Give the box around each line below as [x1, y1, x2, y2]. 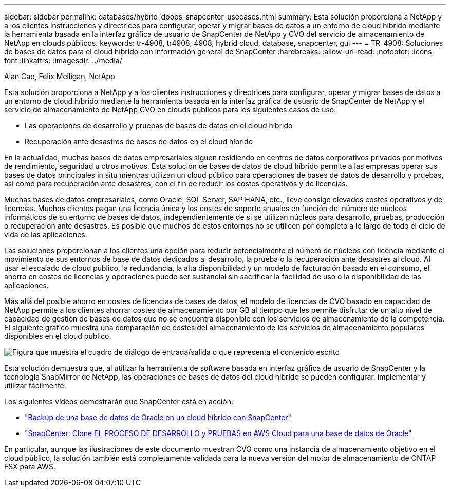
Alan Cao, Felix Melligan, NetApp [4, 72, 115, 81]
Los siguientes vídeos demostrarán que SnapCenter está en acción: [4, 397, 234, 406]
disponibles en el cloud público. [4, 332, 111, 341]
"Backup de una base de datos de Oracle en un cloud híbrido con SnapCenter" [25, 413, 292, 422]
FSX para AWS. [4, 462, 55, 471]
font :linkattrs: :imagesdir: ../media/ [4, 56, 122, 65]
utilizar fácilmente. [4, 381, 66, 390]
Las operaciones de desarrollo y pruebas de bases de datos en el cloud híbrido [25, 121, 293, 130]
